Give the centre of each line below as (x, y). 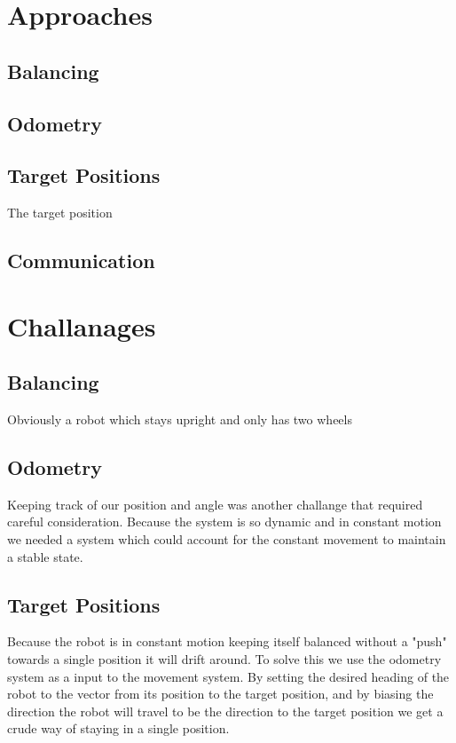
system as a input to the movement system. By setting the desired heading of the (228, 676)
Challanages (82, 325)
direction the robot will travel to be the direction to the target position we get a (225, 711)
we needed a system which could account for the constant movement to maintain (227, 539)
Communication (81, 261)
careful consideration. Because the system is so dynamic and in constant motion (224, 522)
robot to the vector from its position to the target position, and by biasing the (220, 694)
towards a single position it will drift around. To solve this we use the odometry (224, 659)
